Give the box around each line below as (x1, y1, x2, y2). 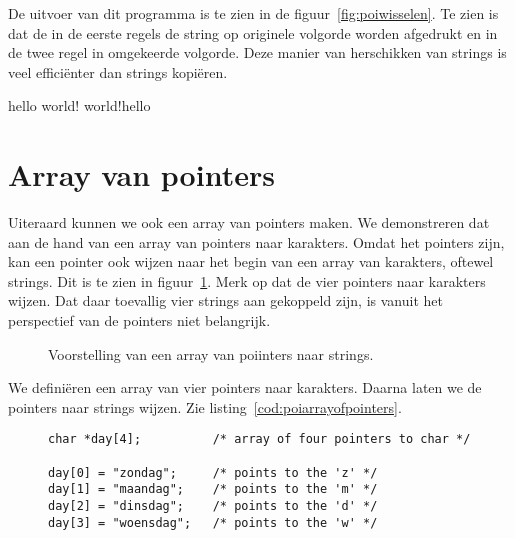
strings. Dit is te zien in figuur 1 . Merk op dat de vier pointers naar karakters (8, 270, 486, 291)
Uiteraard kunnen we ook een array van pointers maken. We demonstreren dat (8, 212, 490, 233)
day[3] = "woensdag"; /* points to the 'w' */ (48, 515, 378, 530)
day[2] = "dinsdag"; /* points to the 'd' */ (48, 499, 378, 514)
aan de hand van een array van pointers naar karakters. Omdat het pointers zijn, (8, 231, 505, 252)
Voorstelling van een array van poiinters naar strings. (48, 343, 374, 364)
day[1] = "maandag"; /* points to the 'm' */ (48, 482, 378, 497)
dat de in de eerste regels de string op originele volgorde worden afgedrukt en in (8, 22, 498, 43)
